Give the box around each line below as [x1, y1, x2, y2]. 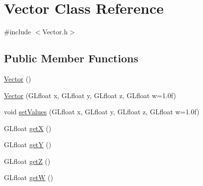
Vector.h [42, 27, 68, 37]
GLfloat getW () [4, 172, 53, 183]
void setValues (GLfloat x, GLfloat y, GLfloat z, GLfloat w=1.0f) [4, 106, 200, 117]
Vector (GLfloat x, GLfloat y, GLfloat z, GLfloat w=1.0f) [4, 90, 176, 100]
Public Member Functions [4, 51, 138, 66]
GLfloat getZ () [4, 156, 51, 166]
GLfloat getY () [4, 139, 51, 150]
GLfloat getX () [4, 123, 51, 133]
